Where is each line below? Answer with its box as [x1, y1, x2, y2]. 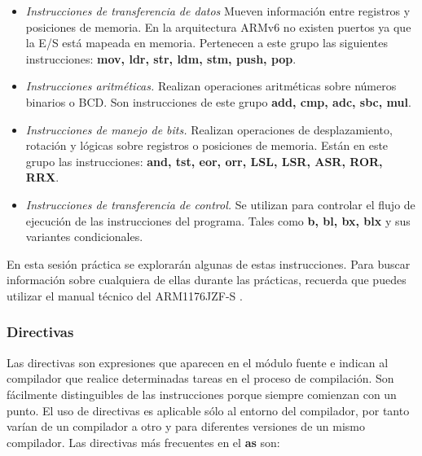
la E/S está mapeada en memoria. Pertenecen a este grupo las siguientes [25, 34, 388, 51]
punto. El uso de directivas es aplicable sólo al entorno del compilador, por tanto [7, 401, 410, 419]
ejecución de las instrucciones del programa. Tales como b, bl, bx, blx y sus [25, 212, 411, 229]
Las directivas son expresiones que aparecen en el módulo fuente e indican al [7, 353, 389, 370]
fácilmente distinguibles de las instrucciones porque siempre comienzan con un [7, 385, 397, 402]
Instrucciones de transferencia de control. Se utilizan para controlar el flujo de [25, 195, 415, 213]
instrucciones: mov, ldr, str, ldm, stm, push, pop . [25, 50, 297, 67]
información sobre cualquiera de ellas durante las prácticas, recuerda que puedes [7, 271, 407, 288]
